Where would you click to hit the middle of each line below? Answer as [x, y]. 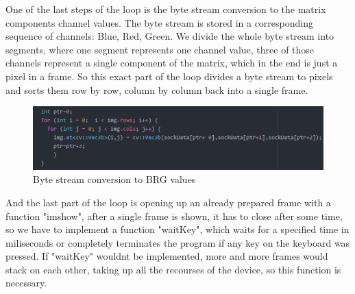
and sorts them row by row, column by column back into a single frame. [157, 89]
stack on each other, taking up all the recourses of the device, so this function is [173, 269]
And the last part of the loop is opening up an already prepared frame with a [168, 202]
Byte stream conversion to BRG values [114, 179]
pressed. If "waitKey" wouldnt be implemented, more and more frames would [167, 256]
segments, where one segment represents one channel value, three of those [160, 49]
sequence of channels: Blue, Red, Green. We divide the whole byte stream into [170, 36]
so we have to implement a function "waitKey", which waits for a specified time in [177, 229]
